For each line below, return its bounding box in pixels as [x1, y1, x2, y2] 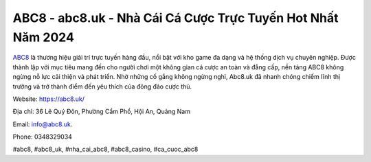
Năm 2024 [12, 30, 75, 45]
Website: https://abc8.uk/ [12, 95, 85, 103]
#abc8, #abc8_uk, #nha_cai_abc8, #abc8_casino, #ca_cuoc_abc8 [12, 145, 199, 154]
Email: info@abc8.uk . [12, 120, 73, 128]
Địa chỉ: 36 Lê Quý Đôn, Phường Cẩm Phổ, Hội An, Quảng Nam [12, 107, 190, 116]
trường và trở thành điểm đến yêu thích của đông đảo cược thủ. [12, 82, 192, 91]
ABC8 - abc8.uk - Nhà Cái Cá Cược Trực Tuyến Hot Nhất [12, 10, 339, 25]
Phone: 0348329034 [12, 132, 72, 141]
